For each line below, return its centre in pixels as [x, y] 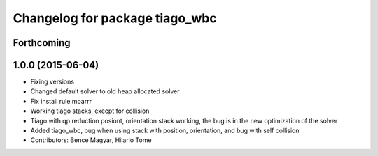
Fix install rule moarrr [61, 101]
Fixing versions [52, 82]
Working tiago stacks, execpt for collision [90, 111]
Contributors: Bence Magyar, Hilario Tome [91, 140]
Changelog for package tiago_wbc [115, 18]
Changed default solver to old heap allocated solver [105, 91]
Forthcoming [42, 43]
